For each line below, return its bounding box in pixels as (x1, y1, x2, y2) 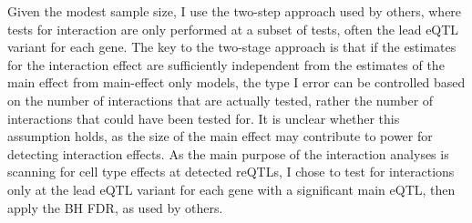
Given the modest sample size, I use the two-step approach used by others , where (7, 2, 462, 20)
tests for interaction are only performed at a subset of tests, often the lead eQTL (7, 19, 459, 38)
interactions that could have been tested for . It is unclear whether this (7, 108, 400, 127)
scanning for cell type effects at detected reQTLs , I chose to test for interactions (7, 162, 455, 181)
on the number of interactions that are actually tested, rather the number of (7, 90, 434, 109)
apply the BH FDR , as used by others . (7, 198, 223, 217)
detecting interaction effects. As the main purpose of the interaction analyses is (7, 144, 449, 163)
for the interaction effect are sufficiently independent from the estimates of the (7, 55, 445, 74)
